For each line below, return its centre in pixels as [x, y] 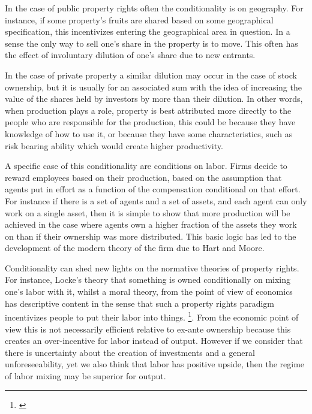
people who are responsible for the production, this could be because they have [150, 122]
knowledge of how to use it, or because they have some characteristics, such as [149, 133]
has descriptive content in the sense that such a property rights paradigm [140, 303]
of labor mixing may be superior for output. [85, 375]
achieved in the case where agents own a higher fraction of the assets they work [151, 224]
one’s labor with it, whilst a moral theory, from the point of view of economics [149, 291]
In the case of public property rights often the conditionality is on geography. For [154, 8]
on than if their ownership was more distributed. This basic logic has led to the [151, 236]
